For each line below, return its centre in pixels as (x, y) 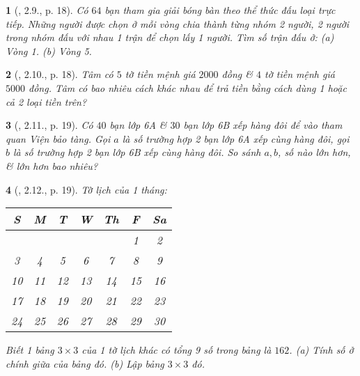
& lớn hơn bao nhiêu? (52, 165)
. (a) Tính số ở (321, 350)
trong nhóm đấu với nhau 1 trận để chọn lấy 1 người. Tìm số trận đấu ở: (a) (170, 37)
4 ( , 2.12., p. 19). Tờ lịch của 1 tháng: (86, 189)
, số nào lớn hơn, (314, 152)
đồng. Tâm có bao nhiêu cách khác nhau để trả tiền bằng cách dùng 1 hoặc (188, 87)
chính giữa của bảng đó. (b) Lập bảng (85, 363)
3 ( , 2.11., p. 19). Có (49, 125)
